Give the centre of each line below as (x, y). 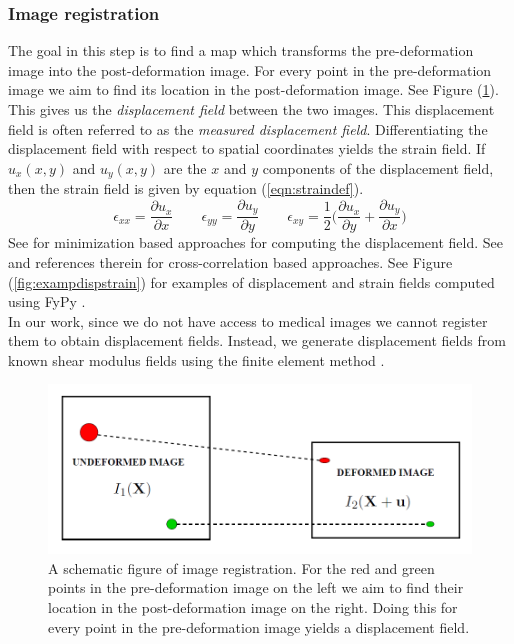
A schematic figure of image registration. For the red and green (241, 567)
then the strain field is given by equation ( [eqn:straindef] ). (186, 188)
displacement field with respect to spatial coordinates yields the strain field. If (247, 148)
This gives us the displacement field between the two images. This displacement (251, 109)
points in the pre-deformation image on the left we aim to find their (256, 587)
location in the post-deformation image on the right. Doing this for (253, 607)
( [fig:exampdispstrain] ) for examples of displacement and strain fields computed (251, 281)
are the (185, 167)
